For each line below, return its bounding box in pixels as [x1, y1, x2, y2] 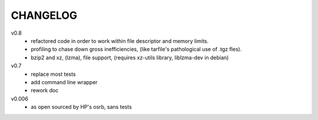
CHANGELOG [11, 9, 78, 22]
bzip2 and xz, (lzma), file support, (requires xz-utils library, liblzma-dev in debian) [31, 54, 229, 61]
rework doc [31, 87, 59, 94]
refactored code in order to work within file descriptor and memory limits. [31, 37, 209, 44]
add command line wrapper [31, 78, 98, 85]
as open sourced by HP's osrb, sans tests [31, 104, 132, 111]
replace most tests [31, 71, 76, 78]
